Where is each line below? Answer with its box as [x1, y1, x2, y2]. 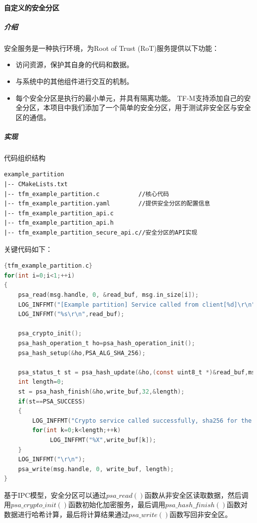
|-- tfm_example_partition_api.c [4, 209, 114, 217]
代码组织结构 [4, 152, 45, 162]
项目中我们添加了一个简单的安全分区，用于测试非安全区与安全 [50, 102, 251, 113]
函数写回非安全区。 [169, 509, 232, 520]
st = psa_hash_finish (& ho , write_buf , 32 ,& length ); [18, 388, 185, 395]
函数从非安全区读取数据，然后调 [144, 489, 249, 500]
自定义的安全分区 [4, 2, 59, 12]
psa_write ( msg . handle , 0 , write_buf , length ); [18, 465, 174, 473]
